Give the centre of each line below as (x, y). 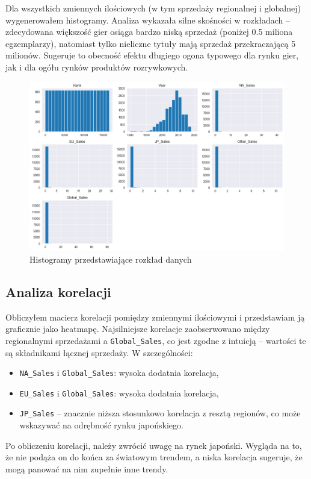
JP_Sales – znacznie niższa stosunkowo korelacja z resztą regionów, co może (160, 413)
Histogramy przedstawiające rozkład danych (111, 259)
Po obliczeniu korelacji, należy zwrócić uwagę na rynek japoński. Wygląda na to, (154, 445)
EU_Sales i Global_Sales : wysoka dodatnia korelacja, (119, 393)
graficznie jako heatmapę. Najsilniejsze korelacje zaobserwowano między (138, 329)
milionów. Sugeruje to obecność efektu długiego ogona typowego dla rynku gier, (152, 55)
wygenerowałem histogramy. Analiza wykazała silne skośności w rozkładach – (148, 20)
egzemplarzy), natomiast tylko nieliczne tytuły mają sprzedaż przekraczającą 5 (151, 43)
